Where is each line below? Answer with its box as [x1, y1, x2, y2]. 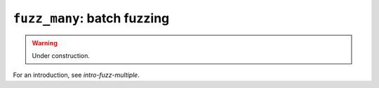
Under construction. [32, 51, 91, 59]
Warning [32, 38, 58, 47]
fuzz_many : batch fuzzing [13, 10, 170, 26]
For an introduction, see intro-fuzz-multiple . [13, 71, 140, 80]
